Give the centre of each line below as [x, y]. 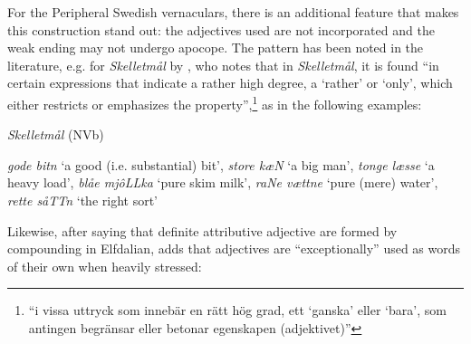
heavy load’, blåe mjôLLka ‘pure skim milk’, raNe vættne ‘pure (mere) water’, [223, 182]
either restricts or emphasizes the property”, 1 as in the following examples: [215, 102]
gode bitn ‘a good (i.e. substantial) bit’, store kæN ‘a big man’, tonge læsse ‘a [221, 164]
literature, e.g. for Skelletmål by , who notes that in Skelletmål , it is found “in [223, 65]
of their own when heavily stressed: [105, 266]
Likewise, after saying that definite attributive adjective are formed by [202, 230]
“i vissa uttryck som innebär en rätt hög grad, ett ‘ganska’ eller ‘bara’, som [237, 310]
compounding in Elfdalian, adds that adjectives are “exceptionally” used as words [234, 248]
